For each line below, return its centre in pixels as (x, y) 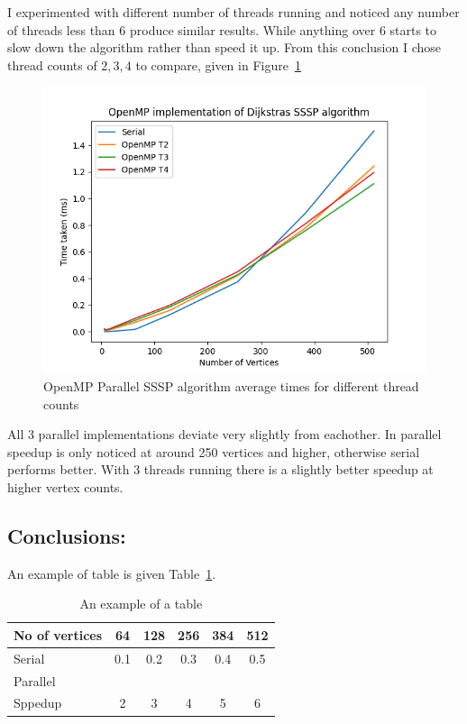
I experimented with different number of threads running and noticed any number (233, 12)
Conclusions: (67, 535)
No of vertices (58, 634)
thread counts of (52, 64)
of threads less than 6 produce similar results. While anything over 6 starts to (222, 29)
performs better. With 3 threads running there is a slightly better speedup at (220, 469)
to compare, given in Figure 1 (218, 64)
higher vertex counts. (65, 486)
